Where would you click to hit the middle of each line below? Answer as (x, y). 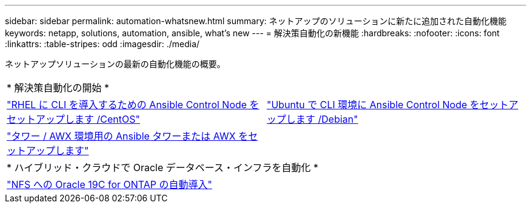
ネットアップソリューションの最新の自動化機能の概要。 (115, 64)
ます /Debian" (327, 119)
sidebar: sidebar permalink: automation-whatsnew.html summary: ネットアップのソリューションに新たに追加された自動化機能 (256, 21)
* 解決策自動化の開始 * (58, 88)
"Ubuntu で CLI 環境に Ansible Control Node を (373, 105)
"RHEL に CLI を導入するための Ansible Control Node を (133, 105)
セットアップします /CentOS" (73, 119)
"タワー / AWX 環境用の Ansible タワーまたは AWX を (128, 136)
